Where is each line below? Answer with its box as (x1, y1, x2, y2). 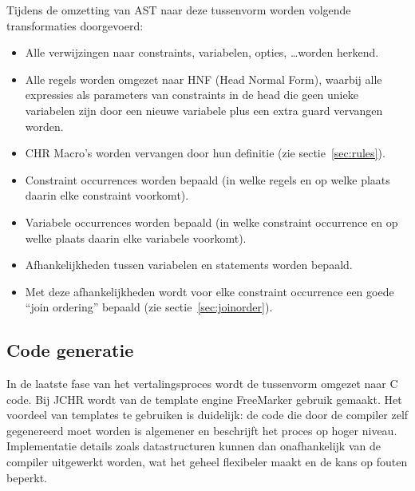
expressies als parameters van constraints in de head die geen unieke (25, 86, 358, 103)
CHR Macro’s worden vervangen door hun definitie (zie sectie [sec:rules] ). (25, 145, 385, 161)
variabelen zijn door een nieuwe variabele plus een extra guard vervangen (25, 101, 383, 118)
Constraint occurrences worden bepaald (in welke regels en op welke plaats (25, 171, 390, 188)
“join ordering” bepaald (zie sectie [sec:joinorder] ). (25, 299, 273, 315)
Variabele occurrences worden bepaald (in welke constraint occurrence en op (25, 213, 398, 230)
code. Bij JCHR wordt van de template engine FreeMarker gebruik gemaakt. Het (6, 390, 402, 407)
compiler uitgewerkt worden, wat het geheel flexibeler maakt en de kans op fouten (6, 453, 408, 470)
